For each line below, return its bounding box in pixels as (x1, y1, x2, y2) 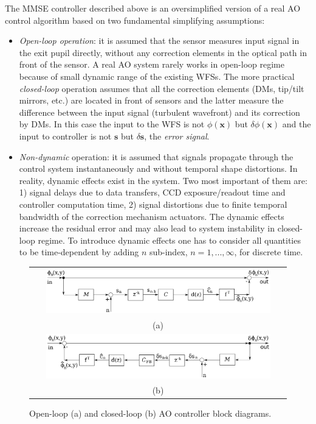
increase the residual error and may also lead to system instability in (19, 222, 275, 235)
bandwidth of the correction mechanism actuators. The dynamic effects (19, 210, 284, 222)
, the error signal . (144, 129, 210, 142)
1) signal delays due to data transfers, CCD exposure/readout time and (19, 186, 286, 199)
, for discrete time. (234, 246, 303, 258)
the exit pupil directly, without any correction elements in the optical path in (19, 46, 307, 58)
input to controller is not (19, 129, 112, 142)
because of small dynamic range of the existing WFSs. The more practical (19, 69, 295, 82)
